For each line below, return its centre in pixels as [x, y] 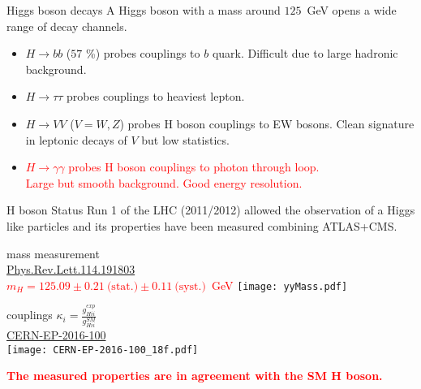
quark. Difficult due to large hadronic [305, 53]
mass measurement [53, 253]
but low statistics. [185, 139]
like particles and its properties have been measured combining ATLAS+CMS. [202, 225]
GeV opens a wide [352, 10]
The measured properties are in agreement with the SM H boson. [195, 376]
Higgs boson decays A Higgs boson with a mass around [144, 10]
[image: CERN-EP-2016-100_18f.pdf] [103, 350]
